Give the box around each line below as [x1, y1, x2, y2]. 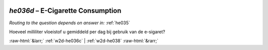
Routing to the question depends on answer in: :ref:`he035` [9, 20, 131, 26]
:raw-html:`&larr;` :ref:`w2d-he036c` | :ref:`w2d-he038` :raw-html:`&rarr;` [9, 38, 159, 44]
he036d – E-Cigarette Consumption [9, 6, 122, 15]
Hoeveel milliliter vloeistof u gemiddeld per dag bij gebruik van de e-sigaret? [9, 29, 166, 35]
